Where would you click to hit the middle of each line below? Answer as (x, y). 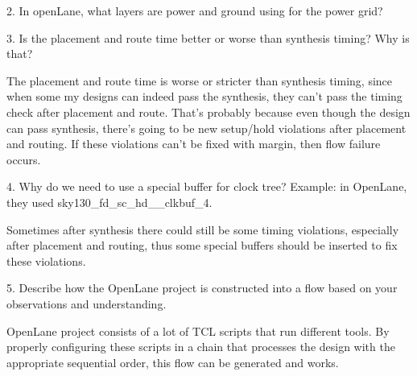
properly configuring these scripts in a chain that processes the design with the (201, 347)
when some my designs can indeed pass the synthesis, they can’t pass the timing (204, 96)
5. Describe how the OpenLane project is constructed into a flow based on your (202, 288)
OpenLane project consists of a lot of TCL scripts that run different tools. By (198, 331)
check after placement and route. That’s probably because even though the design (208, 112)
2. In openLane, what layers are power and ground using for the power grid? (195, 10)
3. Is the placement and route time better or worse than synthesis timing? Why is (208, 37)
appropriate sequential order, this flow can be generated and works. (173, 362)
